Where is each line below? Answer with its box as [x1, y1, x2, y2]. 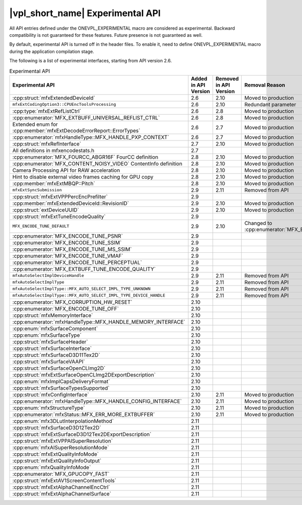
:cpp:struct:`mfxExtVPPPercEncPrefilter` [12, 193, 108, 200]
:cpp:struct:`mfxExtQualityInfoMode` [12, 451, 99, 458]
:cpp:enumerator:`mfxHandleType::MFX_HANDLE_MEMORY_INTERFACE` [12, 318, 186, 325]
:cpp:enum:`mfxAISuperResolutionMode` [12, 444, 109, 451]
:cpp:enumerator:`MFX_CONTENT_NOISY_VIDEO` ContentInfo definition [12, 160, 183, 167]
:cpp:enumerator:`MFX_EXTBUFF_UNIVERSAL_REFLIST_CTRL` [12, 114, 160, 121]
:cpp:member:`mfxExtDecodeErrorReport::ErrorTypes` [12, 127, 140, 134]
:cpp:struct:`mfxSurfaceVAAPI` [12, 358, 85, 365]
